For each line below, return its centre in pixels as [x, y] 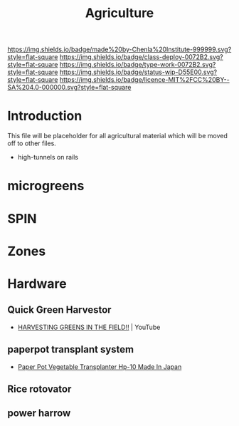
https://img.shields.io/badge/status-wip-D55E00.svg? [138, 72]
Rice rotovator [39, 389]
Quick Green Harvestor [59, 310]
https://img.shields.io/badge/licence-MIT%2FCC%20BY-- [144, 80]
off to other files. [32, 143]
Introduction [45, 116]
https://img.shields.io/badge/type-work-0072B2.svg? [138, 65]
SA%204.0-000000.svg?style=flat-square [69, 88]
